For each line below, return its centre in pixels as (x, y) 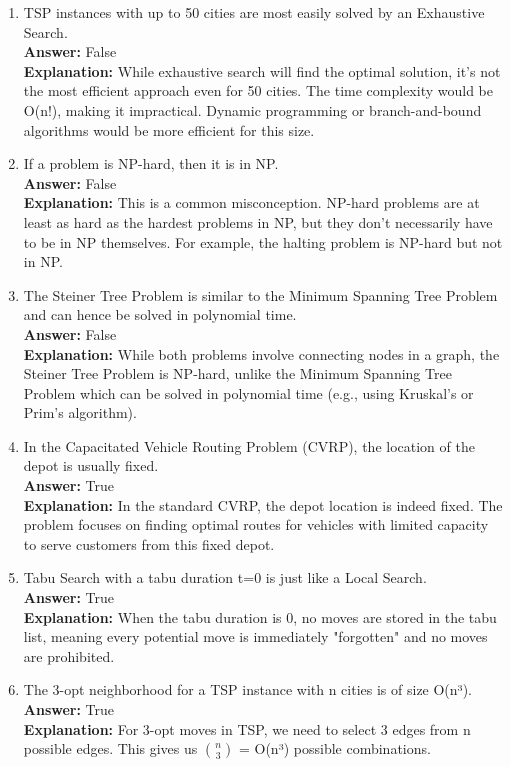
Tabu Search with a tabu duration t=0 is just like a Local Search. (225, 577)
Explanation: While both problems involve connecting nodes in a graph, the (261, 353)
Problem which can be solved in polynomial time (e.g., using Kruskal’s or (248, 392)
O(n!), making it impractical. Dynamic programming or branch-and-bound (252, 109)
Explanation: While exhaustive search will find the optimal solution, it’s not (262, 70)
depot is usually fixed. (91, 465)
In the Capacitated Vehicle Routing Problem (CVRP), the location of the (249, 445)
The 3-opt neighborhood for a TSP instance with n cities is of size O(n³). (247, 689)
